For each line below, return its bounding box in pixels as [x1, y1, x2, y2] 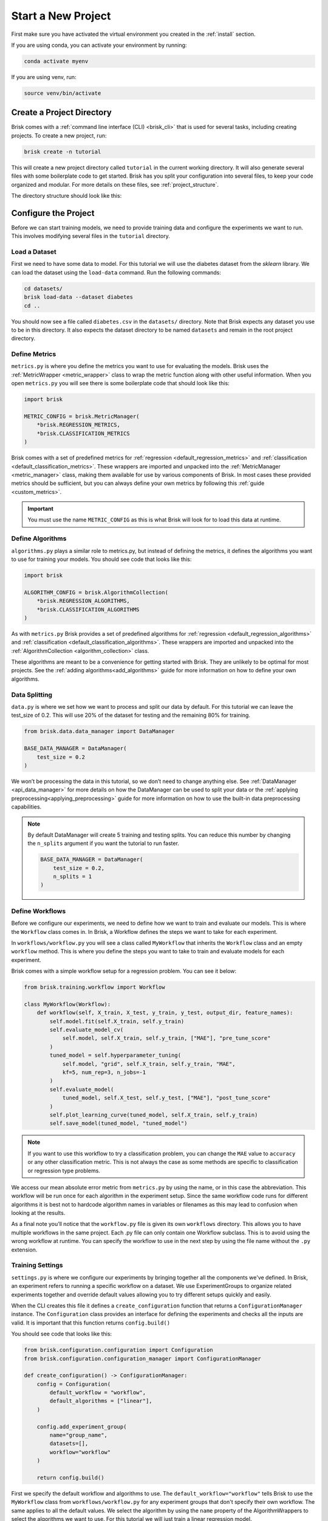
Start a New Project [11, 9, 111, 23]
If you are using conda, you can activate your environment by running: [11, 41, 187, 49]
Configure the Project [11, 207, 95, 218]
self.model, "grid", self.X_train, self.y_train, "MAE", [62, 1060, 236, 1067]
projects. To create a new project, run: [11, 131, 107, 139]
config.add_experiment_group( [36, 1423, 127, 1430]
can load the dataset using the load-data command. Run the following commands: [11, 268, 221, 276]
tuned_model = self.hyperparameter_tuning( [49, 1052, 182, 1059]
